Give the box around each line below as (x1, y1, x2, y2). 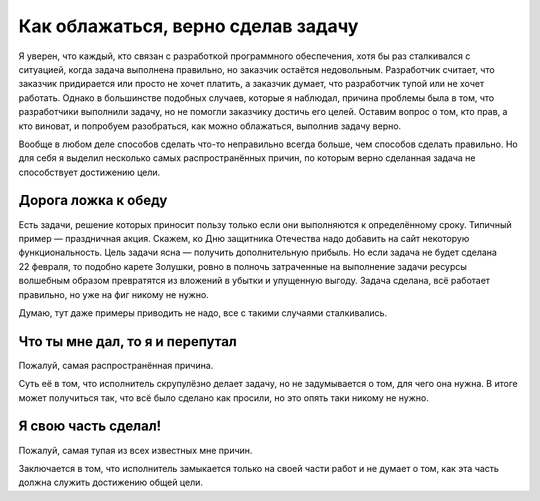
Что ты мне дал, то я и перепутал (18, 333, 237, 350)
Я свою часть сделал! (18, 418, 162, 435)
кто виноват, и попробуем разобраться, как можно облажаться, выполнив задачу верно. (18, 120, 402, 132)
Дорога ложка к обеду (18, 192, 168, 209)
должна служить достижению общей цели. (18, 476, 204, 489)
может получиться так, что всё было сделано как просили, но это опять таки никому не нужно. (18, 391, 429, 404)
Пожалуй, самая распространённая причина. (18, 359, 214, 371)
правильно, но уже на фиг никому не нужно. (18, 288, 209, 300)
